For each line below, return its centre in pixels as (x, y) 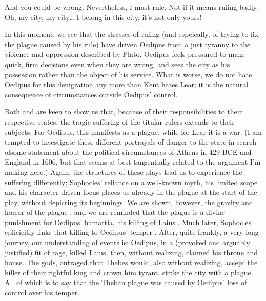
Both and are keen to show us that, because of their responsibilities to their (124, 112)
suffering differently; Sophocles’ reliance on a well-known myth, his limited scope (131, 182)
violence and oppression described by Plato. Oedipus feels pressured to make (125, 54)
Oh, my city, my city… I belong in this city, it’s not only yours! (103, 17)
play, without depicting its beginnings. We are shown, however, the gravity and (129, 202)
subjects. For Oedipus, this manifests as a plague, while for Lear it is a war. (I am (134, 132)
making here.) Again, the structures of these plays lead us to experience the (124, 172)
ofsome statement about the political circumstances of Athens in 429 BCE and (128, 152)
